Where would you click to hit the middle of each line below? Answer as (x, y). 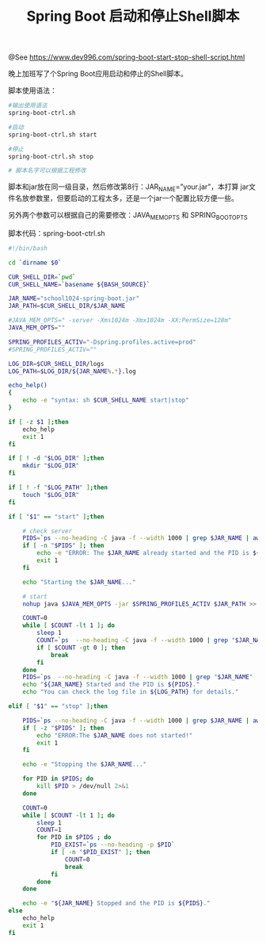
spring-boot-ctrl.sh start (53, 135)
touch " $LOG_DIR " (51, 495)
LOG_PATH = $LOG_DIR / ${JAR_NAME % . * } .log (72, 371)
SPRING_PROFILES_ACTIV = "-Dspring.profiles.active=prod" (102, 342)
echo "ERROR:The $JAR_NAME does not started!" (115, 735)
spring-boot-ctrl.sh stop (51, 156)
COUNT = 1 (49, 830)
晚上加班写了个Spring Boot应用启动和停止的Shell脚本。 (98, 74)
